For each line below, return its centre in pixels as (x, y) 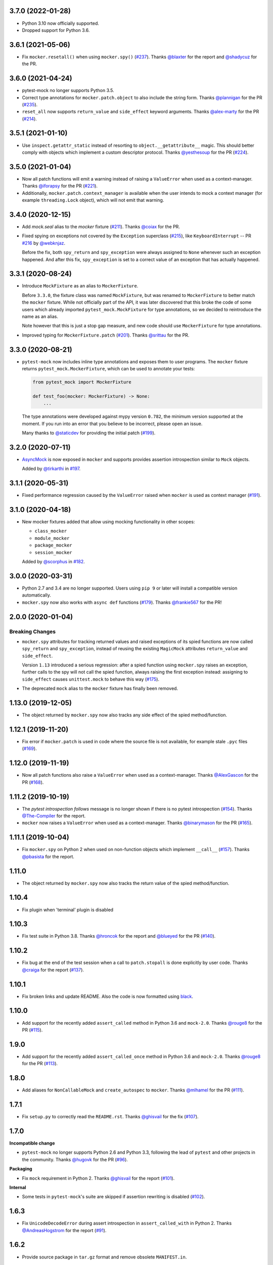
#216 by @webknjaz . (44, 243)
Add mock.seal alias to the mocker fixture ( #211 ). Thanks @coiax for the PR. (101, 226)
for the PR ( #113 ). (40, 1064)
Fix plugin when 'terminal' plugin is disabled (68, 910)
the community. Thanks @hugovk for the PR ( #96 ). (75, 1159)
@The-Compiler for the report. (54, 816)
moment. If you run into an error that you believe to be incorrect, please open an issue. (112, 424)
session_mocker (54, 552)
